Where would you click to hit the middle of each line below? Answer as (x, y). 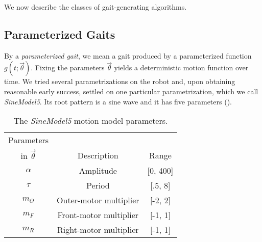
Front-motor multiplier (98, 214)
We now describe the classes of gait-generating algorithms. (96, 7)
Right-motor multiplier (98, 229)
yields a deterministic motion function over (181, 68)
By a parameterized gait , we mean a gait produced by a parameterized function (128, 55)
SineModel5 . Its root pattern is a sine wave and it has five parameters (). (118, 101)
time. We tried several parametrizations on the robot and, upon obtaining (120, 81)
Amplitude (98, 170)
